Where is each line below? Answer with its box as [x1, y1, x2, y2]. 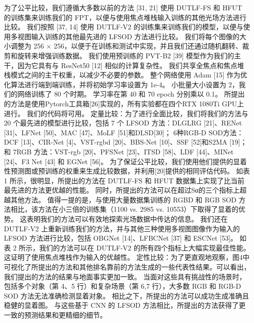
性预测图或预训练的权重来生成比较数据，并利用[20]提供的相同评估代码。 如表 [4, 166, 250, 176]
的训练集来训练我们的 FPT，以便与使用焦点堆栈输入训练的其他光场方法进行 [4, 12, 247, 22]
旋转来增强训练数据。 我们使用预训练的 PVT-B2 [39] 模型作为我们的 [17, 50, 234, 60]
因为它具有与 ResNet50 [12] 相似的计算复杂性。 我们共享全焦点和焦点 [17, 60, 237, 70]
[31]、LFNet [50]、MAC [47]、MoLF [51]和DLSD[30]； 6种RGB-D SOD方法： [4, 127, 244, 137]
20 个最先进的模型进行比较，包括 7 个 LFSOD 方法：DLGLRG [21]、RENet [4, 118, 242, 128]
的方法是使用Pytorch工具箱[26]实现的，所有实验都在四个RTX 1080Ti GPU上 [4, 98, 244, 108]
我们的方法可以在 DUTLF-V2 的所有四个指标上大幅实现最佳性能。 [39, 242, 251, 252]
